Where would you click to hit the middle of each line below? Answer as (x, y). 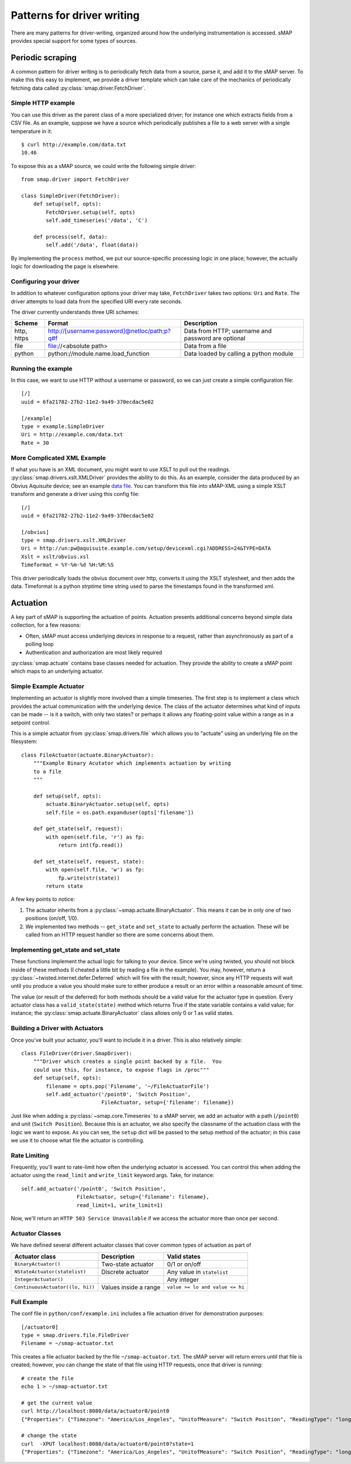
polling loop (39, 644)
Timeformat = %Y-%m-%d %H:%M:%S (68, 565)
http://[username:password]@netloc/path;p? (109, 331)
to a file (47, 771)
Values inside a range (131, 1287)
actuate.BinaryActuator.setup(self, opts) (108, 804)
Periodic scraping (44, 58)
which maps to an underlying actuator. (57, 671)
